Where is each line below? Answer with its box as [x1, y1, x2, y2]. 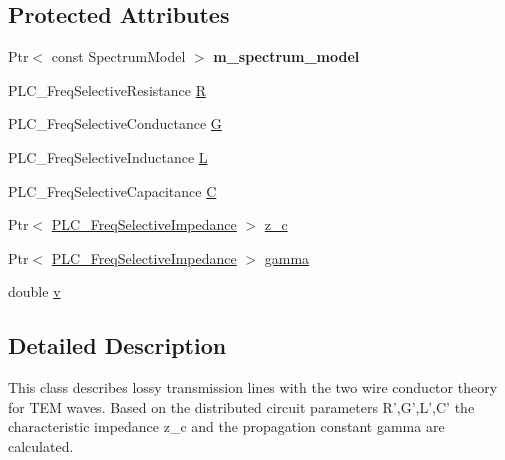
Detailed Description [8, 330, 227, 361]
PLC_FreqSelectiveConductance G [8, 113, 222, 134]
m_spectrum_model [213, 46, 360, 67]
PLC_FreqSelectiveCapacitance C [8, 180, 217, 201]
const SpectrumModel [51, 46, 186, 67]
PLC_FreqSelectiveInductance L [8, 146, 208, 167]
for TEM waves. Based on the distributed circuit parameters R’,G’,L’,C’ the [8, 396, 475, 417]
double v [8, 281, 61, 302]
